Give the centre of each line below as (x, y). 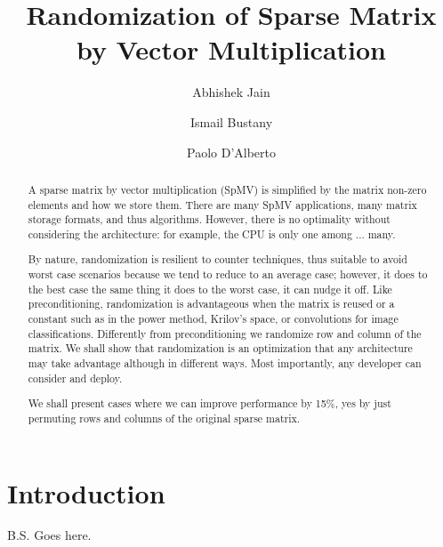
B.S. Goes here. (49, 535)
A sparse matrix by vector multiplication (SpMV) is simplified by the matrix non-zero (227, 189)
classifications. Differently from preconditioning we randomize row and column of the (225, 333)
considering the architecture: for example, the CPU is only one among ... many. (212, 233)
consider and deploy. (75, 378)
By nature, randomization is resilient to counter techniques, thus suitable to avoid (217, 259)
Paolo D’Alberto (231, 152)
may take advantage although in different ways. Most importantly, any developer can (225, 363)
